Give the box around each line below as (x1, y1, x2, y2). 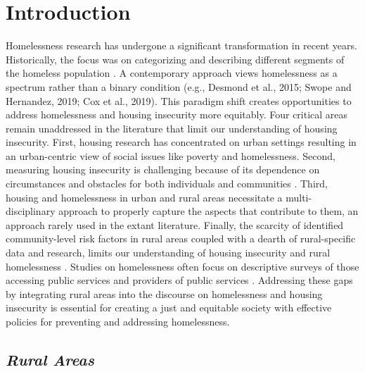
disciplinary (6, 204, 56, 218)
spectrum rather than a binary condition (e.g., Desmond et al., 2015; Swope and (6, 79, 352, 94)
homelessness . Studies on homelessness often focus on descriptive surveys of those (6, 259, 359, 273)
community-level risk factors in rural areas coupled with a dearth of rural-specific (6, 231, 356, 246)
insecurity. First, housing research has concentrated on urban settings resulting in (6, 135, 357, 149)
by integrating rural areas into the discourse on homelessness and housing (6, 286, 323, 301)
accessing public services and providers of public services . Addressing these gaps (6, 273, 353, 287)
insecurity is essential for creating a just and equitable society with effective (6, 300, 332, 315)
